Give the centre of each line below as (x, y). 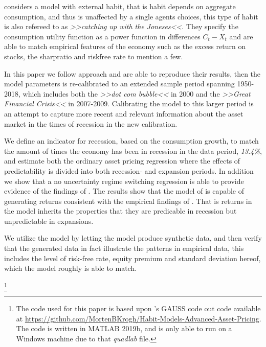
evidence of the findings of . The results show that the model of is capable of (124, 191)
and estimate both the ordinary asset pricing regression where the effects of (122, 161)
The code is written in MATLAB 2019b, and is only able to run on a (124, 328)
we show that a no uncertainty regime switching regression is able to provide (124, 181)
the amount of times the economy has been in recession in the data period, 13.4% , (133, 151)
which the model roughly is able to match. (71, 268)
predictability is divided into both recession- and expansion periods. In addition (129, 170)
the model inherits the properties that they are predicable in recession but (120, 211)
